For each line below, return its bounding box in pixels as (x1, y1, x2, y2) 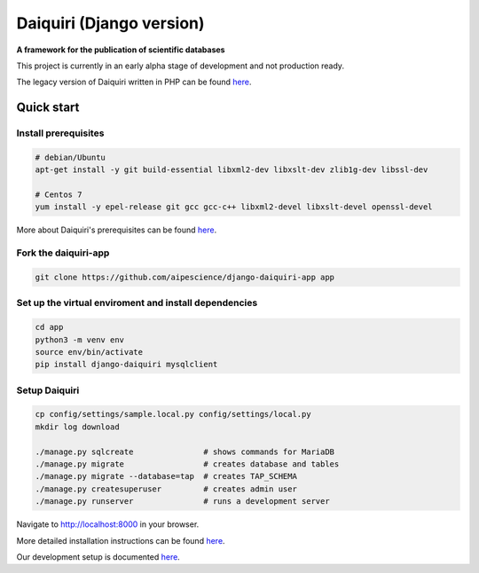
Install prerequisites (16, 127, 105, 139)
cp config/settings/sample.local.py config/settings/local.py (35, 409, 311, 420)
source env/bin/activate (35, 347, 144, 357)
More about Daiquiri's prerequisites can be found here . (16, 224, 217, 235)
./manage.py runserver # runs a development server (35, 497, 330, 506)
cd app (35, 322, 64, 333)
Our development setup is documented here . (16, 551, 181, 562)
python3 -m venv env (35, 334, 124, 345)
